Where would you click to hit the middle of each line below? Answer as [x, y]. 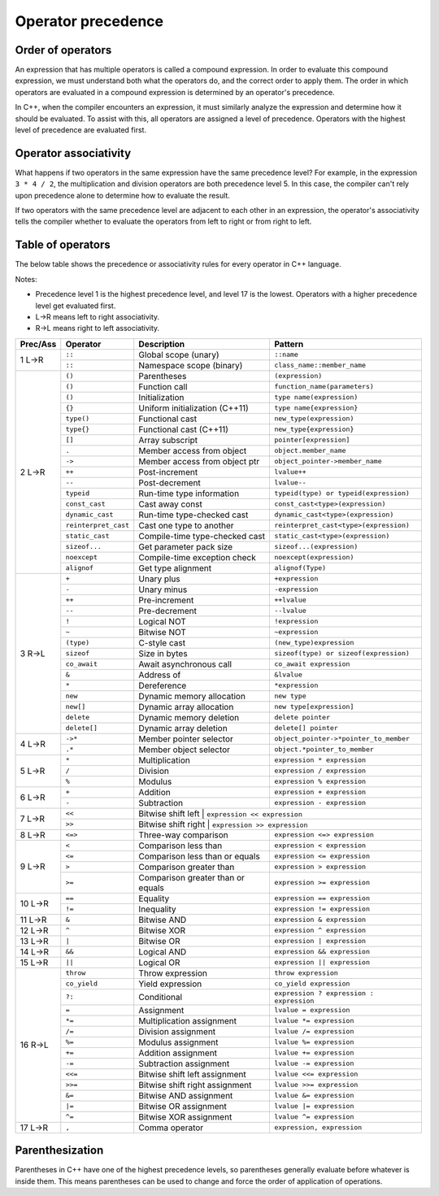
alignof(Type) [300, 568]
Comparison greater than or [192, 877]
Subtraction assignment [184, 1063]
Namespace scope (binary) [191, 365]
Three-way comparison [183, 835]
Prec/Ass [38, 344]
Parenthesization [59, 1150]
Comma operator [171, 1128]
